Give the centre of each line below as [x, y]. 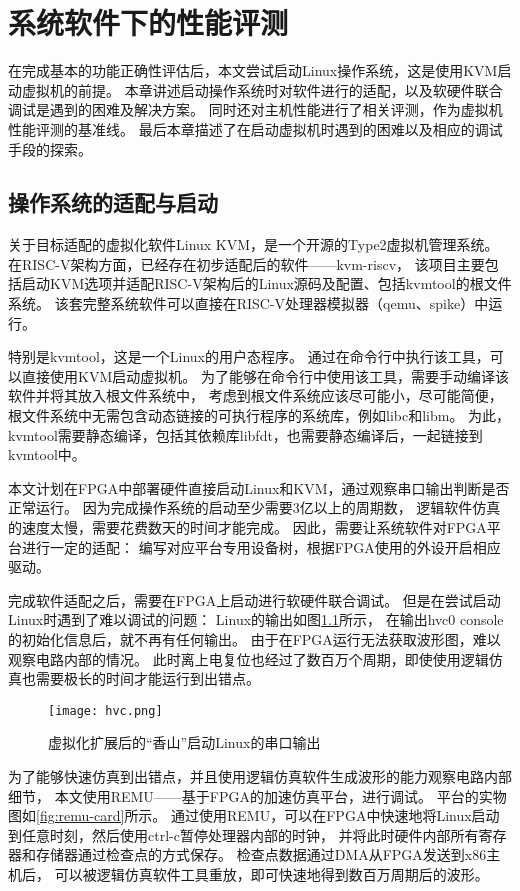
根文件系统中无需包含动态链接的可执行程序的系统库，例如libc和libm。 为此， [259, 415]
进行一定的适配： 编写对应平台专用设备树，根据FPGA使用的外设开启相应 [261, 546]
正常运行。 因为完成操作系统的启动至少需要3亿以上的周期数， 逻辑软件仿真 [254, 507]
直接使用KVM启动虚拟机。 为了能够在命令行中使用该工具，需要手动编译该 [265, 375]
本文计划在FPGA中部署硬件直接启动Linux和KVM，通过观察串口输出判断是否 [259, 487]
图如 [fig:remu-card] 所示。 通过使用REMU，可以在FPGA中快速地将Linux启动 [254, 815]
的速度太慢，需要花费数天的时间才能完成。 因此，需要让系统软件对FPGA [247, 527]
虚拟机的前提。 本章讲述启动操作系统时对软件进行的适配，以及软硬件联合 [262, 89]
